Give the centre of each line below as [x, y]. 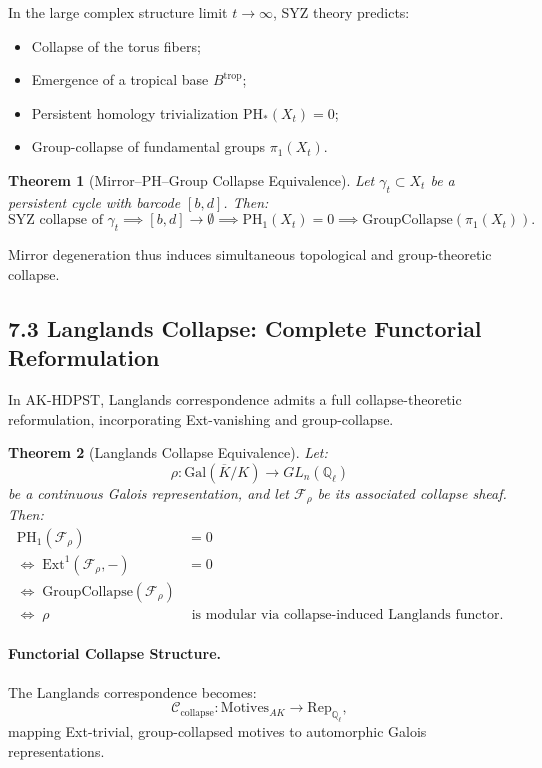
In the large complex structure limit [118, 12]
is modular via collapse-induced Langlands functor [345, 614]
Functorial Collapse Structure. [115, 653]
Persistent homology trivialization [135, 112]
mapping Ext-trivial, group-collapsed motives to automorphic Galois [217, 731]
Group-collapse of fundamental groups [148, 146]
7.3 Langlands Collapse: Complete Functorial [245, 327]
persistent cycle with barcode [94, 201]
